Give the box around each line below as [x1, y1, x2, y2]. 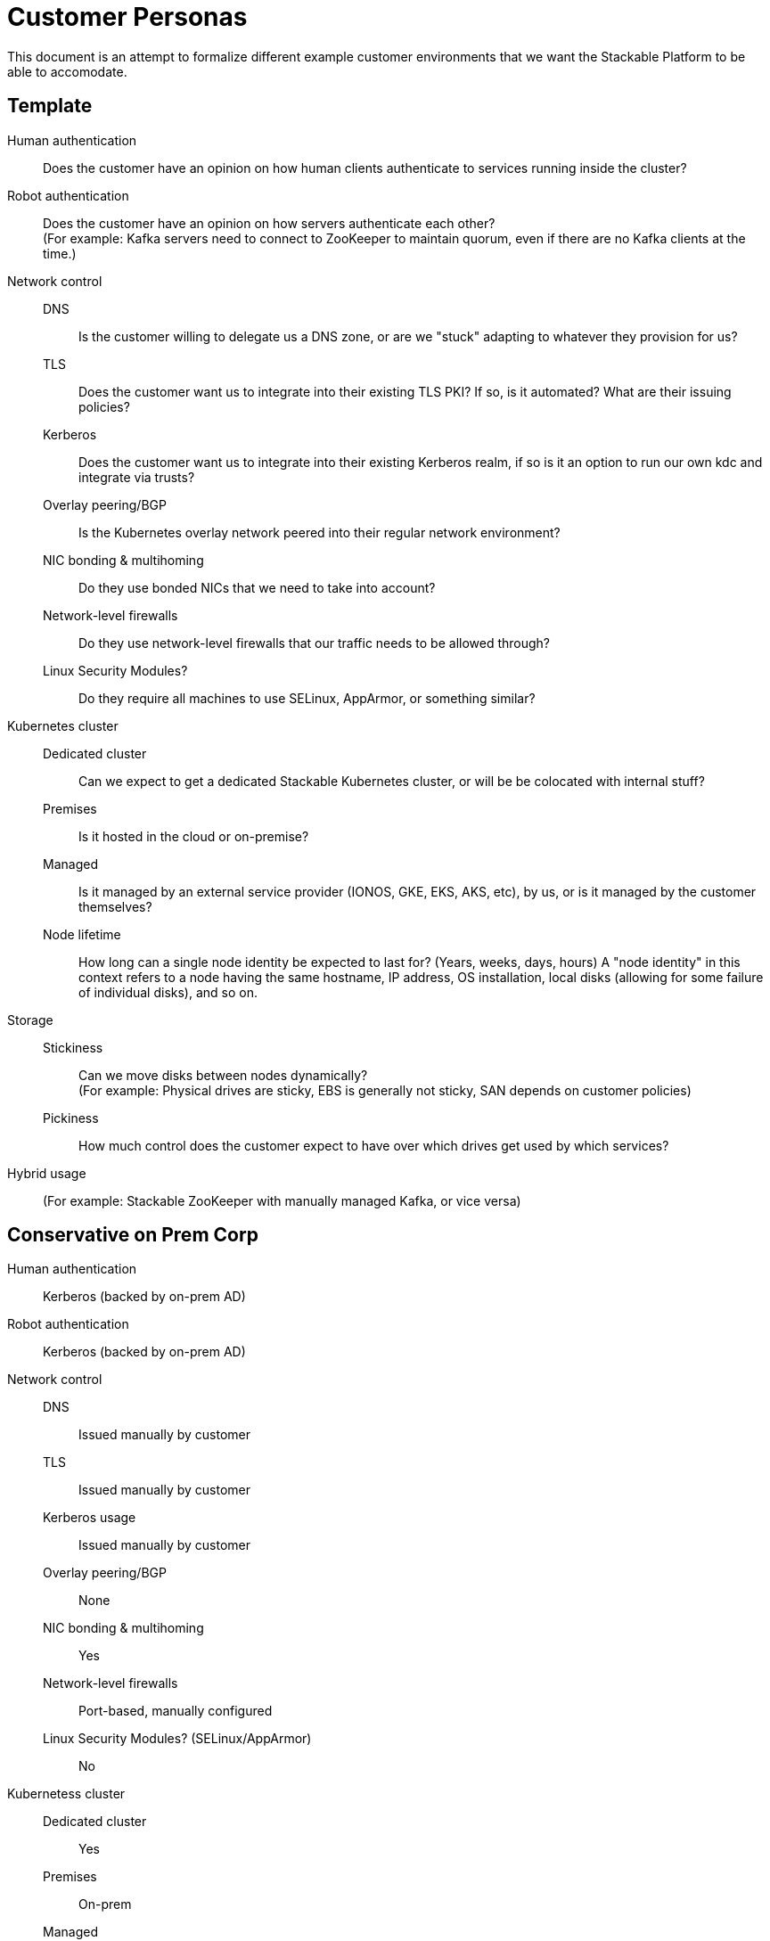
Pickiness [43, 1110, 99, 1126]
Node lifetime [43, 926, 121, 942]
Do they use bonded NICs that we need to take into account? [78, 579, 436, 595]
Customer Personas [7, 2, 248, 32]
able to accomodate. [7, 63, 127, 79]
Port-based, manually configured [78, 1703, 273, 1719]
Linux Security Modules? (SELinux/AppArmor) [43, 1731, 312, 1747]
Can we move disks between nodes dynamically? [78, 1067, 368, 1083]
